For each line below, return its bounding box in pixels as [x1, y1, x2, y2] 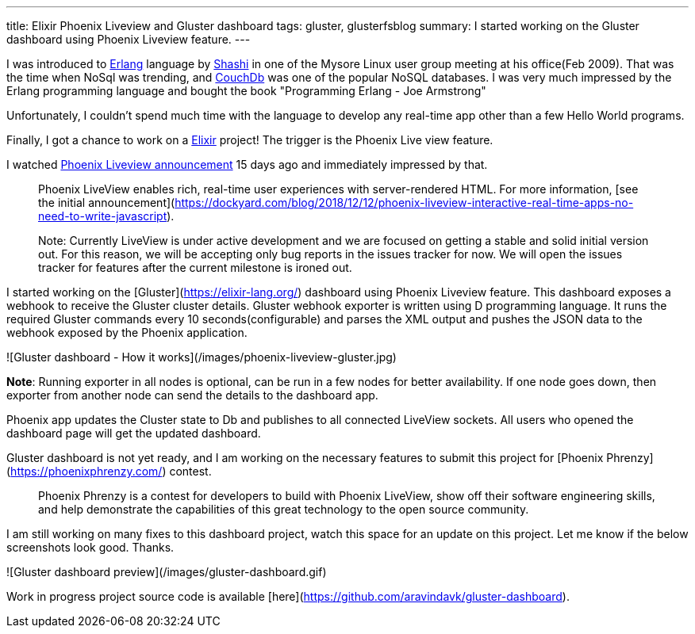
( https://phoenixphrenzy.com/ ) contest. [6, 464, 212, 478]
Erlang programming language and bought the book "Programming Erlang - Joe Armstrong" [6, 84, 486, 97]
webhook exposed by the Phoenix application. [6, 326, 248, 339]
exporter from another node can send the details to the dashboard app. [6, 388, 378, 402]
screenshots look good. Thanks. [6, 540, 175, 554]
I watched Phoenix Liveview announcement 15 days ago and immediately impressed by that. [6, 158, 488, 171]
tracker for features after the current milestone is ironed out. [38, 261, 352, 274]
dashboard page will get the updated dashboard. [6, 426, 261, 440]
